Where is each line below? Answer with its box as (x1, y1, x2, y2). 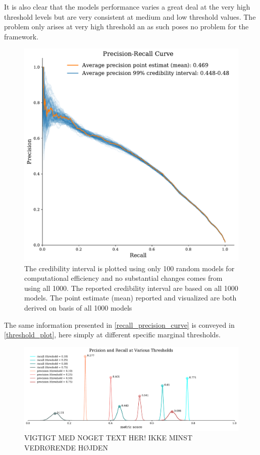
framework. (4, 31, 39, 41)
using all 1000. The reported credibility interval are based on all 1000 (24, 282, 238, 293)
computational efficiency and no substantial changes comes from (24, 273, 223, 283)
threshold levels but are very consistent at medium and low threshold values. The (4, 11, 256, 22)
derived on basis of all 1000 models (24, 302, 132, 313)
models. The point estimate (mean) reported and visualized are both (24, 292, 237, 303)
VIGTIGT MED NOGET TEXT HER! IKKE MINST (24, 432, 193, 443)
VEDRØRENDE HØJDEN (24, 442, 109, 452)
